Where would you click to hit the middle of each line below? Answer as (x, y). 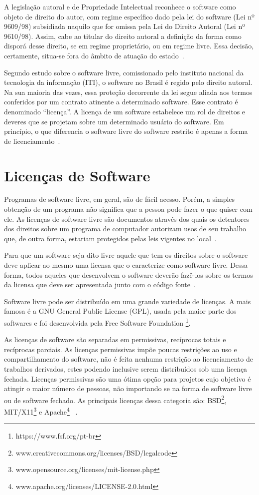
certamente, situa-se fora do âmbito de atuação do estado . (94, 55)
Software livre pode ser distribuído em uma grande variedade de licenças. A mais (128, 301)
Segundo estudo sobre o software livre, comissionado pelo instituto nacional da (124, 72)
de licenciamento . (32, 141)
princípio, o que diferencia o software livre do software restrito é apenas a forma (126, 131)
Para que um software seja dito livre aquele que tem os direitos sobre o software (126, 255)
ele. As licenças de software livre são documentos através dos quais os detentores (127, 219)
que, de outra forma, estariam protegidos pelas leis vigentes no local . (110, 238)
